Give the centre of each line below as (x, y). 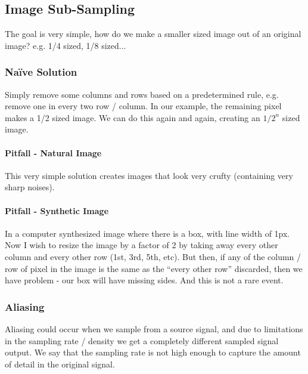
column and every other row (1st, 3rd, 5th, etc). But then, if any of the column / (153, 256)
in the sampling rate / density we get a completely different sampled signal (142, 340)
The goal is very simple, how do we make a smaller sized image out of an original (153, 34)
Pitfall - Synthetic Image (57, 210)
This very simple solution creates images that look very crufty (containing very (149, 175)
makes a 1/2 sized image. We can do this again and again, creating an (133, 117)
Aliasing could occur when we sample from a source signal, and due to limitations (154, 328)
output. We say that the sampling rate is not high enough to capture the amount (153, 352)
